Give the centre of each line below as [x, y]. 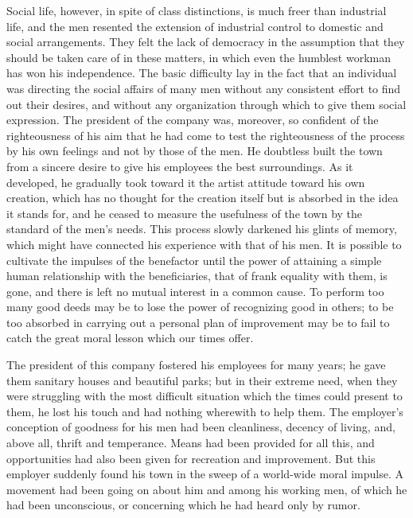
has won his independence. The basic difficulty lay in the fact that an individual [202, 73]
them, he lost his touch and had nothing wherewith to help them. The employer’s [205, 411]
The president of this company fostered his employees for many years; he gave [196, 365]
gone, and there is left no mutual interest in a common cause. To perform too [195, 291]
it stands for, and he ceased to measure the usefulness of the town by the [185, 213]
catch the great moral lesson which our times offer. [130, 338]
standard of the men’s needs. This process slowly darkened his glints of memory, [202, 229]
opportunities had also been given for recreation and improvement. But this [191, 458]
